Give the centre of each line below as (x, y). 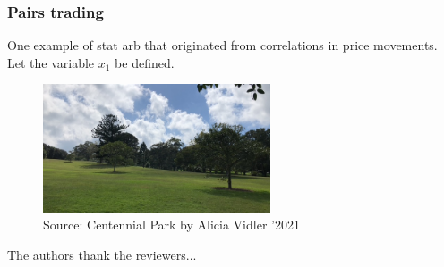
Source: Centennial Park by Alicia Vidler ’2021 (171, 225)
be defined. (145, 62)
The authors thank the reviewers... (102, 254)
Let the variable (51, 62)
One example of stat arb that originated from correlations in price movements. (222, 45)
